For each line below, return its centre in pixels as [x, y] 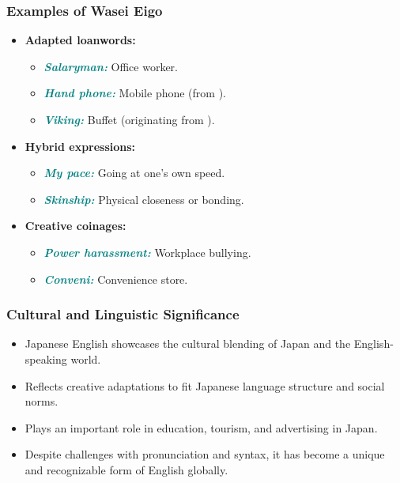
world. [86, 358]
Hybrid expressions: [80, 146]
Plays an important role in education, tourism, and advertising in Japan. [201, 427]
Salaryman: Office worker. [111, 66]
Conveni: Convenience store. [116, 279]
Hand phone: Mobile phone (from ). [135, 93]
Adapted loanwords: [80, 40]
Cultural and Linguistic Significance [123, 314]
